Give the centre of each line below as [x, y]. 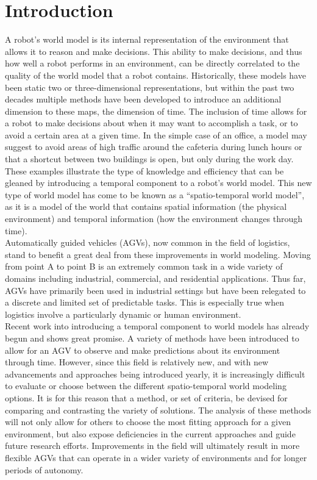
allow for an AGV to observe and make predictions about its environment [143, 350]
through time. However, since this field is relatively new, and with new [137, 362]
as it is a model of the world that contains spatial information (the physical [146, 206]
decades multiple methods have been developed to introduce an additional [143, 99]
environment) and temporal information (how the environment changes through [154, 219]
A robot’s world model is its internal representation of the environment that [147, 39]
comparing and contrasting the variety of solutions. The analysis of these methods [158, 410]
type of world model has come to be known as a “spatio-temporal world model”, [155, 194]
